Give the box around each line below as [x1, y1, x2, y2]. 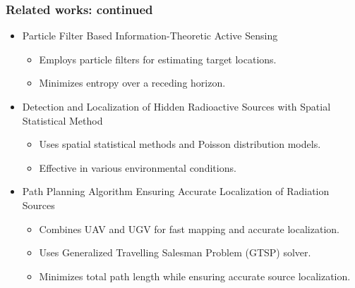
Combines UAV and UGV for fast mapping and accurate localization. [39, 221, 339, 236]
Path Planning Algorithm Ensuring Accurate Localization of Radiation [22, 184, 330, 199]
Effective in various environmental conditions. [39, 160, 236, 175]
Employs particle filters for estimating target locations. [39, 51, 277, 66]
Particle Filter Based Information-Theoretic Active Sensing [22, 28, 278, 43]
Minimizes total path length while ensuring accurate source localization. [39, 268, 351, 283]
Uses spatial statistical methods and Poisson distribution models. [39, 137, 321, 151]
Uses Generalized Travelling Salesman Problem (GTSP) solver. [39, 245, 311, 260]
